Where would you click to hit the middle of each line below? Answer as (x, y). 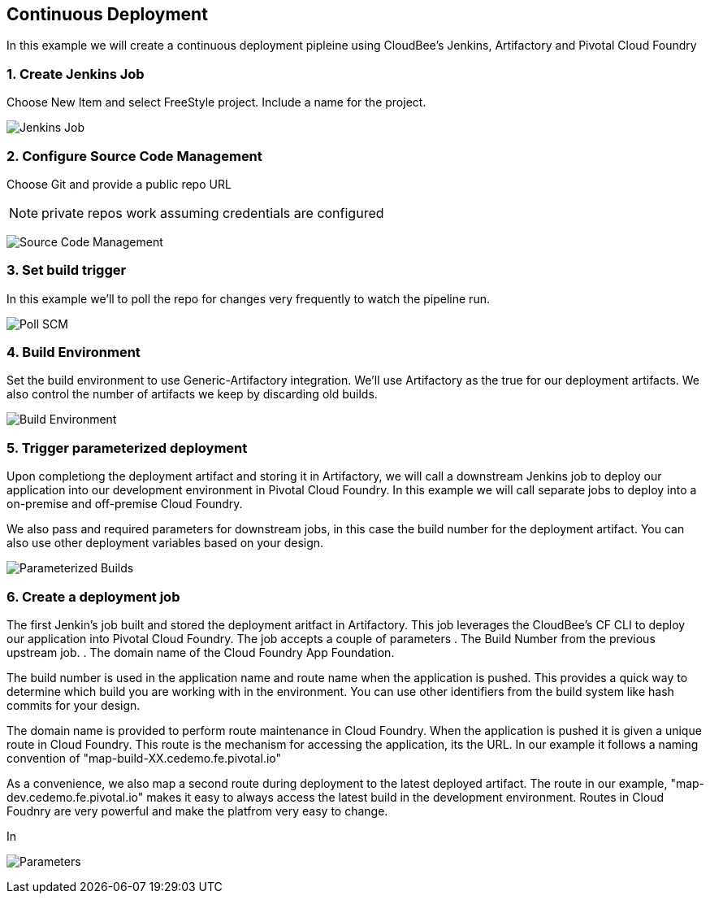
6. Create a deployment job (93, 596)
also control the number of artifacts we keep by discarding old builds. (192, 394)
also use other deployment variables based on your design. (165, 543)
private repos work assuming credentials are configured (213, 213)
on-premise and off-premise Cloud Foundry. (125, 504)
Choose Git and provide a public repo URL (119, 184)
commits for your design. (74, 705)
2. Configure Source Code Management (134, 156)
